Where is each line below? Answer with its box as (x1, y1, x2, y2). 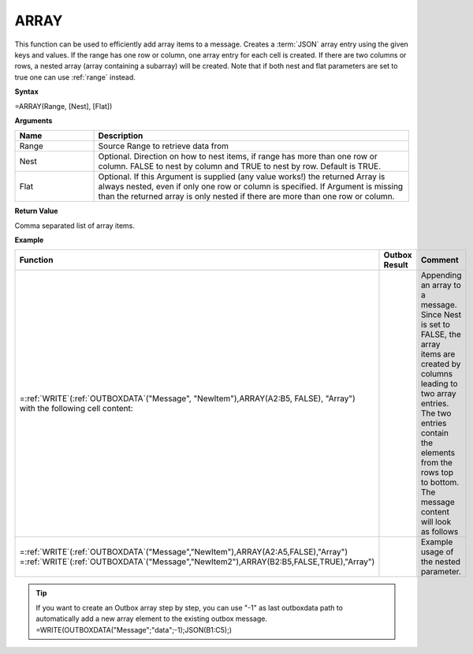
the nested (420, 556, 461, 567)
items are (420, 349, 456, 360)
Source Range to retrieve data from (98, 140, 229, 151)
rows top (420, 467, 453, 478)
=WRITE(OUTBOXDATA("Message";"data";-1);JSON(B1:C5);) (35, 625, 233, 634)
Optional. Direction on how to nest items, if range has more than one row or (98, 151, 378, 162)
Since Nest (420, 309, 461, 320)
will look (420, 517, 452, 528)
